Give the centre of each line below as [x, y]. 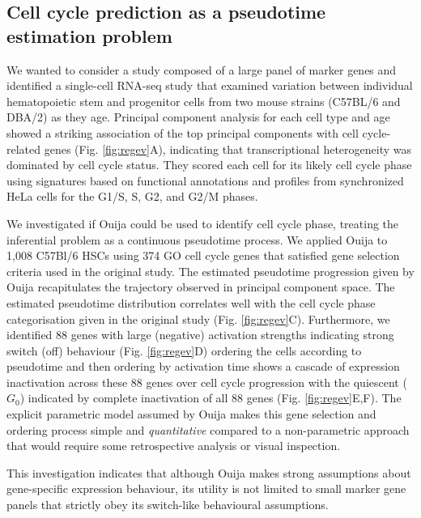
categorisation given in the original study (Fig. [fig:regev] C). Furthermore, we [198, 318]
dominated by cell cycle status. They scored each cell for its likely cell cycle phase [209, 165]
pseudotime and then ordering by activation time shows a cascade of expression [203, 366]
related [24, 149]
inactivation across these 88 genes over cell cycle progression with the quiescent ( [207, 382]
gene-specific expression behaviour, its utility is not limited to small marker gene [206, 488]
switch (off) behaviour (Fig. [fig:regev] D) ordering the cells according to [184, 350]
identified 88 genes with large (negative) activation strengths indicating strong [200, 335]
